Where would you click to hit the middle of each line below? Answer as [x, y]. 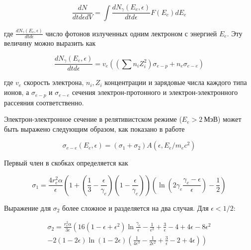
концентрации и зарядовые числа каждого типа [176, 82]
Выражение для [28, 208]
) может [230, 119]
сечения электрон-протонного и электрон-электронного [155, 92]
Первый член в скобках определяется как [66, 163]
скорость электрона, [54, 82]
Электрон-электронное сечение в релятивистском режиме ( [93, 119]
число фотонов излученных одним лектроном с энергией [131, 33]
